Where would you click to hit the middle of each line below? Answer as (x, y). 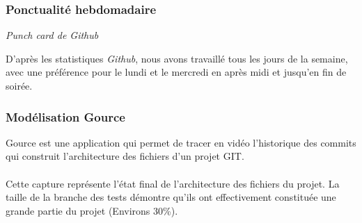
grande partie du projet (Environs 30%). (92, 210)
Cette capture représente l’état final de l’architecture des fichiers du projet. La (173, 183)
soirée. (19, 85)
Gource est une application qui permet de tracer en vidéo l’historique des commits (181, 142)
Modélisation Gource (65, 116)
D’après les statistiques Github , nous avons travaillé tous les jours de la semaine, (177, 58)
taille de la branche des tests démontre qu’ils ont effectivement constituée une (171, 197)
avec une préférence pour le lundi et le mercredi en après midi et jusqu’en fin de (176, 72)
